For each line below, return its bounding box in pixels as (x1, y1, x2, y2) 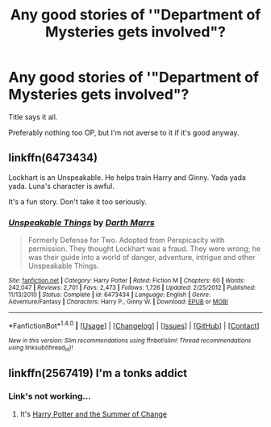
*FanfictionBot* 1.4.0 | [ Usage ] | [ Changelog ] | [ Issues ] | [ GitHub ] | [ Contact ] (8, 320, 260, 330)
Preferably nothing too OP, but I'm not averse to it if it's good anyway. (8, 128, 240, 137)
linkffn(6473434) (8, 151, 98, 165)
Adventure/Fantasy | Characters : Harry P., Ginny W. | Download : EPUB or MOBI (8, 298, 228, 306)
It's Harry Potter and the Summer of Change (19, 409, 168, 419)
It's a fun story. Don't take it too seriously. (8, 196, 148, 207)
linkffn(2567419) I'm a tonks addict (8, 366, 188, 380)
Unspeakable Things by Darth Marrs (8, 216, 155, 228)
